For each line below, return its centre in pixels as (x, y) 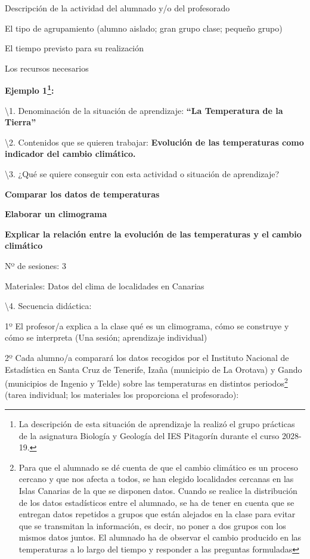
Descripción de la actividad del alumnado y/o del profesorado (117, 8)
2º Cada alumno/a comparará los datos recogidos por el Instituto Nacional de (147, 357)
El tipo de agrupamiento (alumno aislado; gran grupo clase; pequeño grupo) (144, 28)
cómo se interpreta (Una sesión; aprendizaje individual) (106, 337)
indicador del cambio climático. (70, 154)
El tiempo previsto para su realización (75, 48)
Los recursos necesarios (47, 68)
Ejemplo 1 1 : (30, 89)
